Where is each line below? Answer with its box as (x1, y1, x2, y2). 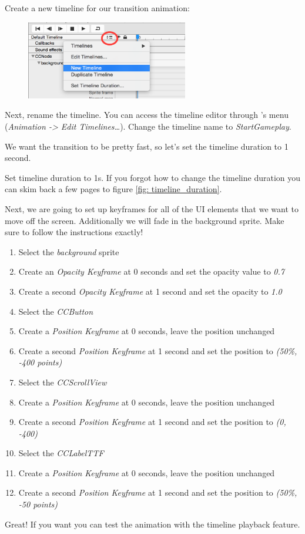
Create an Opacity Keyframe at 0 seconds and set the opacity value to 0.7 (18, 265, 284, 278)
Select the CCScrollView (18, 375, 107, 388)
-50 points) (18, 498, 58, 510)
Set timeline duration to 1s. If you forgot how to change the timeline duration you (5, 171, 301, 183)
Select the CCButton (18, 305, 93, 317)
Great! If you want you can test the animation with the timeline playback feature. (5, 517, 300, 530)
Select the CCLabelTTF (18, 447, 104, 459)
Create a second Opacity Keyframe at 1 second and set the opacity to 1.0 (18, 285, 282, 297)
